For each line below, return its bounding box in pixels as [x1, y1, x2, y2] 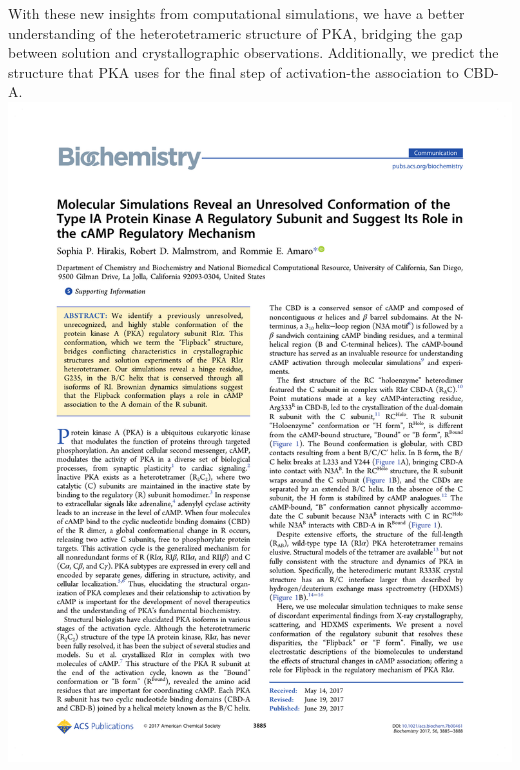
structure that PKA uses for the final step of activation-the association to [8, 61, 459, 82]
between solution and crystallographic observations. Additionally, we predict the [8, 42, 499, 63]
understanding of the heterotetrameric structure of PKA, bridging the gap [8, 22, 463, 43]
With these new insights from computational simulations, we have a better [8, 3, 465, 23]
